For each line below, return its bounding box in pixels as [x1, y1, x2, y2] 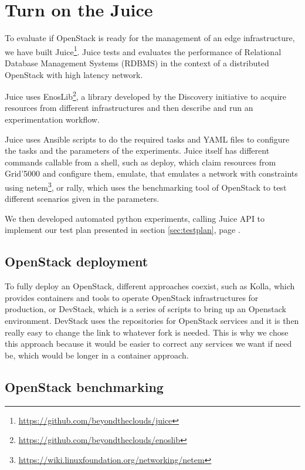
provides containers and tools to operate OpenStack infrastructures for [5, 291, 259, 303]
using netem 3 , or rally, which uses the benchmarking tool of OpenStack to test [5, 179, 287, 193]
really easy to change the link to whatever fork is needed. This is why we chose [5, 326, 289, 338]
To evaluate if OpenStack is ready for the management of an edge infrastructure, [5, 32, 295, 44]
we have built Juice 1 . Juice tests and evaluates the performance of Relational [5, 43, 282, 58]
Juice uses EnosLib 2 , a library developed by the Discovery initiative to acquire [5, 89, 286, 102]
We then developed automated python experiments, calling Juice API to [5, 212, 265, 224]
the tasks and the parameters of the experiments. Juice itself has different [5, 144, 270, 157]
